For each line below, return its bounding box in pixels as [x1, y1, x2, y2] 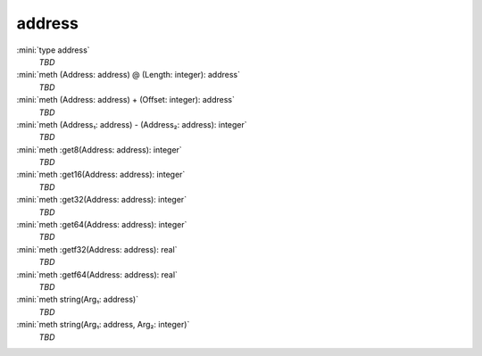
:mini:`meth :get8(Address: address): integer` [16, 144, 182, 155]
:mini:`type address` [16, 45, 90, 55]
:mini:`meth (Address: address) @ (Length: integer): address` [16, 70, 241, 80]
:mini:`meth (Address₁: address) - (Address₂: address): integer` [16, 119, 247, 129]
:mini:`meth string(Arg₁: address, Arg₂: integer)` [16, 319, 190, 330]
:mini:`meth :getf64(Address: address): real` [16, 269, 179, 280]
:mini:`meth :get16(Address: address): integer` [16, 170, 186, 180]
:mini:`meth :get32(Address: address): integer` [16, 195, 187, 205]
